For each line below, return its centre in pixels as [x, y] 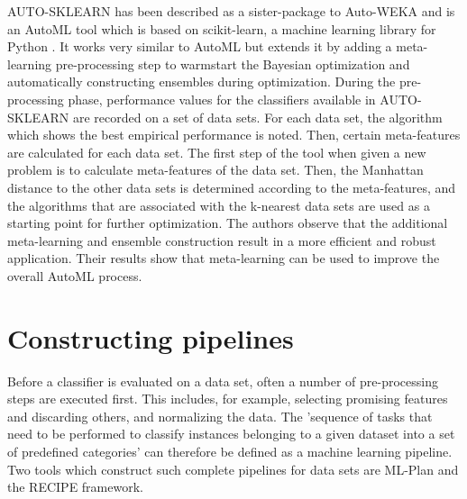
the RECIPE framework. [75, 487]
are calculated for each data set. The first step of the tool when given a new [217, 152]
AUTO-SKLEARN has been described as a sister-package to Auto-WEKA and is [231, 11]
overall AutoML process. [75, 275]
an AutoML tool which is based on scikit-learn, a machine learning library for [222, 28]
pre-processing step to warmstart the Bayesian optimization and [233, 64]
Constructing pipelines [151, 337]
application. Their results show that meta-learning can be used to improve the [224, 258]
